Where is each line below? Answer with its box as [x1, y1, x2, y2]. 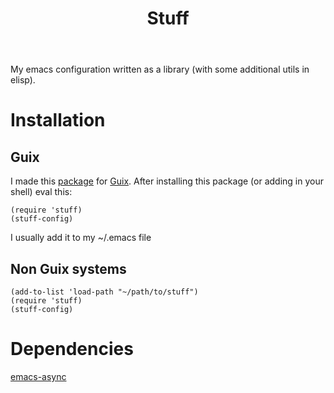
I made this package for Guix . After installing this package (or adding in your [10, 175, 324, 187]
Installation [10, 109, 106, 132]
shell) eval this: [10, 186, 73, 198]
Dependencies [10, 338, 134, 361]
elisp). [10, 74, 36, 86]
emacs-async [10, 370, 67, 382]
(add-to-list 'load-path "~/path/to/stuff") [10, 287, 199, 297]
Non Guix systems [10, 260, 127, 277]
